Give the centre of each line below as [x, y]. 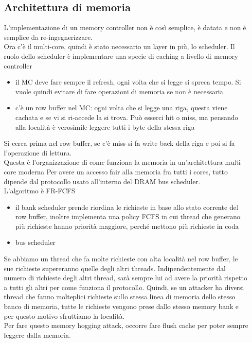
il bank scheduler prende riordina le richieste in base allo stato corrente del [127, 207]
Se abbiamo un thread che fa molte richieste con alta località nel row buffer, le [121, 259]
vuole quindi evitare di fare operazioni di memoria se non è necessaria [119, 91]
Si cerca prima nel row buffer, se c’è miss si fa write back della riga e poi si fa [119, 143]
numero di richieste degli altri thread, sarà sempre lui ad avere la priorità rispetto [126, 278]
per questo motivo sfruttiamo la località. [64, 316]
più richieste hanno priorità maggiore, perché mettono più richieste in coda [127, 226]
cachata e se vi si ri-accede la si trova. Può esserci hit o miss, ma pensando [127, 117]
